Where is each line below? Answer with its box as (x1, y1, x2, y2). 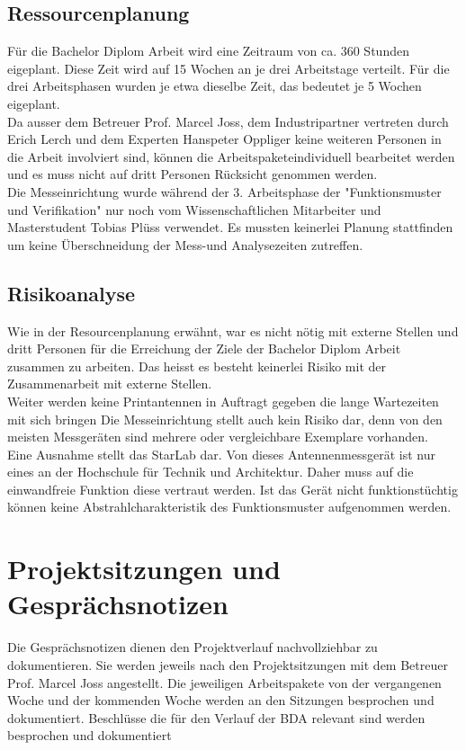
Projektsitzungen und (7, 550, 281, 587)
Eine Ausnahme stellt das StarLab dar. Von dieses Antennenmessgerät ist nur (7, 444, 435, 463)
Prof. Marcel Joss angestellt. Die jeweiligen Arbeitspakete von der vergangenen (7, 673, 442, 692)
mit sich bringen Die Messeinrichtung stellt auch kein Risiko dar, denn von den (7, 409, 443, 428)
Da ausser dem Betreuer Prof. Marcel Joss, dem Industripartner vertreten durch (7, 112, 449, 130)
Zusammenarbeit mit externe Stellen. (7, 374, 212, 393)
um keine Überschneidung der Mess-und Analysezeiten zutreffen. (7, 235, 363, 254)
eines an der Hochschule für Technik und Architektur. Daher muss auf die (7, 462, 414, 481)
